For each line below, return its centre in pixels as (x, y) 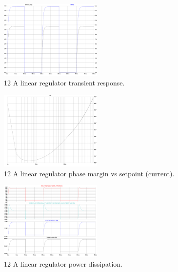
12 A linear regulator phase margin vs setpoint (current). (89, 173)
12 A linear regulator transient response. (64, 83)
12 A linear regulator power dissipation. (63, 264)
